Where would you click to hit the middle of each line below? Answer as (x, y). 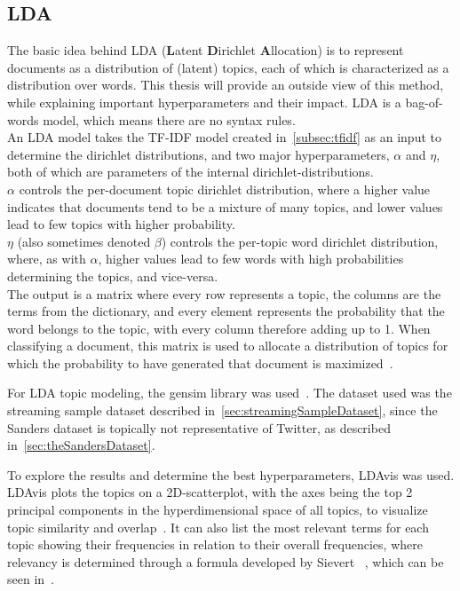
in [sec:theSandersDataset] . (81, 445)
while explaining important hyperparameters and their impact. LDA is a (204, 102)
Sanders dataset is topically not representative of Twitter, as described (199, 427)
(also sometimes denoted (84, 241)
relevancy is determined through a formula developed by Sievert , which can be (226, 561)
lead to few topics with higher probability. (121, 224)
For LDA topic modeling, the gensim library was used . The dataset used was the (230, 393)
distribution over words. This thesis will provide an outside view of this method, (226, 85)
